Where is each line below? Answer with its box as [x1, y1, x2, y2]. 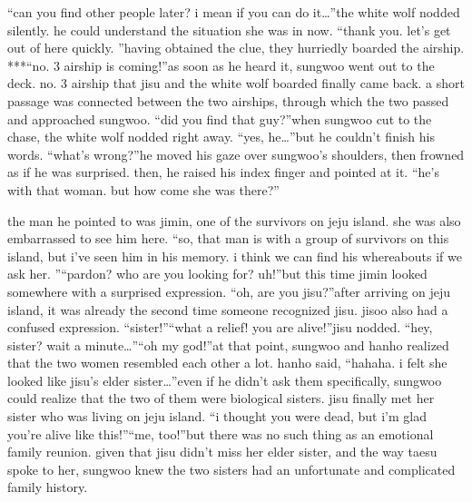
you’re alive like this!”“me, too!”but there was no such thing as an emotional [7, 424, 434, 443]
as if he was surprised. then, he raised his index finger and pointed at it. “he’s [7, 162, 439, 182]
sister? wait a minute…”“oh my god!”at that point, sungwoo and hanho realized [7, 335, 449, 354]
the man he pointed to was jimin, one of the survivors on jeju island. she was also [7, 211, 461, 230]
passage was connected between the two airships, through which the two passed [7, 91, 449, 110]
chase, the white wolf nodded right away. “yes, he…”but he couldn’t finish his [7, 127, 435, 146]
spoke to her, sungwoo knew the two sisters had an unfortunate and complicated [7, 459, 456, 478]
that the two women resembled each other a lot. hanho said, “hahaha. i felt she [7, 353, 447, 372]
